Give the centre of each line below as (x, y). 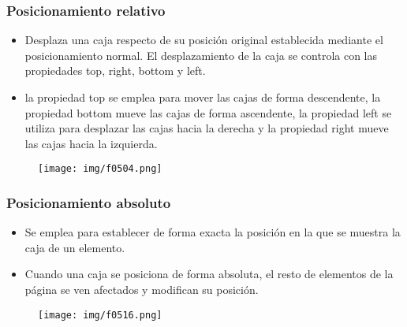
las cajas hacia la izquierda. (91, 143)
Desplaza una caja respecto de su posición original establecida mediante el (204, 40)
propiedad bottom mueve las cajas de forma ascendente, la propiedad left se (208, 112)
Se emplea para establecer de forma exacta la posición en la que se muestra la (213, 232)
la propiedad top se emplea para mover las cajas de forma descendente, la (203, 97)
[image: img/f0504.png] (100, 169)
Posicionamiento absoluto (89, 202)
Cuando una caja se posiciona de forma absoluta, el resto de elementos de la (209, 274)
